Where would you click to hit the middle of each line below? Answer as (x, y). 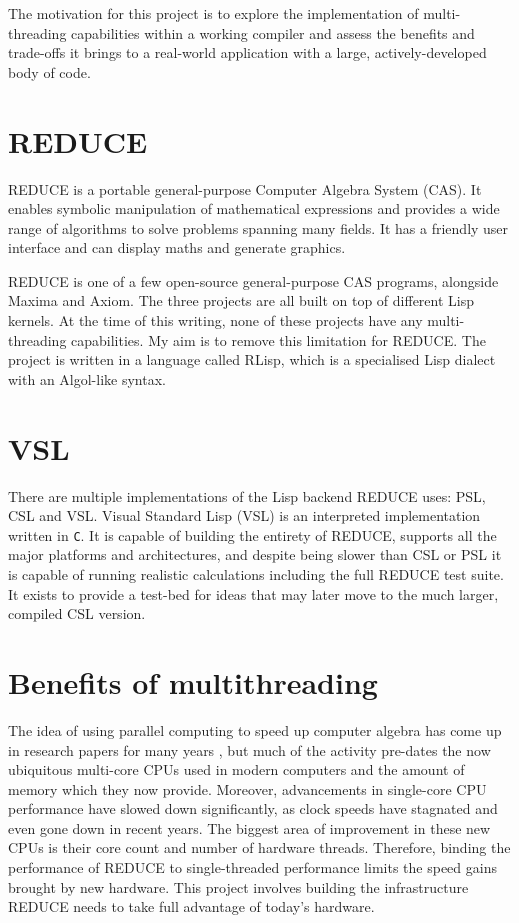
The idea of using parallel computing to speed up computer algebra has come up (255, 729)
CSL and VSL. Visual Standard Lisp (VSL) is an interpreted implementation (244, 515)
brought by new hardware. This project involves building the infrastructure (238, 886)
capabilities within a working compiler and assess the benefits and (273, 32)
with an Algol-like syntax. (87, 378)
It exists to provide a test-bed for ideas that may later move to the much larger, (253, 593)
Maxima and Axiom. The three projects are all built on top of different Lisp (241, 300)
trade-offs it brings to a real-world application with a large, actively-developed (247, 52)
